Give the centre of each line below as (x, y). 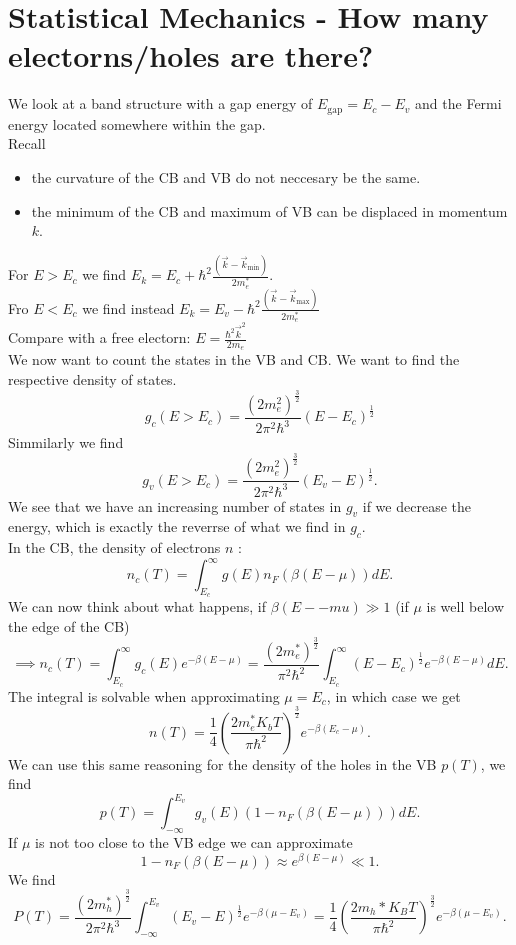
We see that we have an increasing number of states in (175, 505)
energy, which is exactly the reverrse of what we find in (177, 526)
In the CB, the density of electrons (114, 547)
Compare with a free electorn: (99, 337)
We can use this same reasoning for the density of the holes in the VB (222, 763)
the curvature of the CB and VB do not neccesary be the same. (226, 176)
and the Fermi (458, 103)
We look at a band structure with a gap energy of (160, 103)
